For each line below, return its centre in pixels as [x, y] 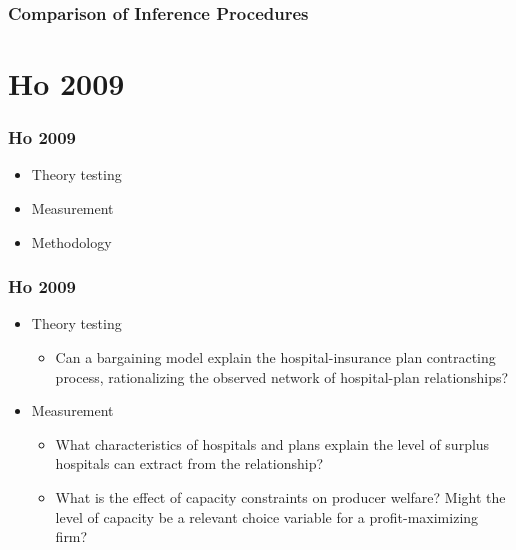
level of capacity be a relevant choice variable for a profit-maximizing [267, 516]
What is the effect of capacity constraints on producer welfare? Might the [280, 497]
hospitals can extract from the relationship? [189, 463]
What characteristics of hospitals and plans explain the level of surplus [272, 443]
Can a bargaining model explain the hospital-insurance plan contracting [275, 357]
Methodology [71, 241]
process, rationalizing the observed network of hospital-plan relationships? [282, 376]
